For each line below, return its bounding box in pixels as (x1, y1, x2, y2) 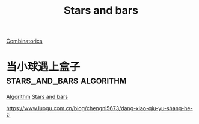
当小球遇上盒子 (6, 61, 81, 74)
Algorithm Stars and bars (6, 93, 68, 101)
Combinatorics (6, 37, 43, 45)
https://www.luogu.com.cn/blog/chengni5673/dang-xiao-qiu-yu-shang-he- (6, 105, 194, 112)
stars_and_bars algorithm (6, 73, 127, 87)
